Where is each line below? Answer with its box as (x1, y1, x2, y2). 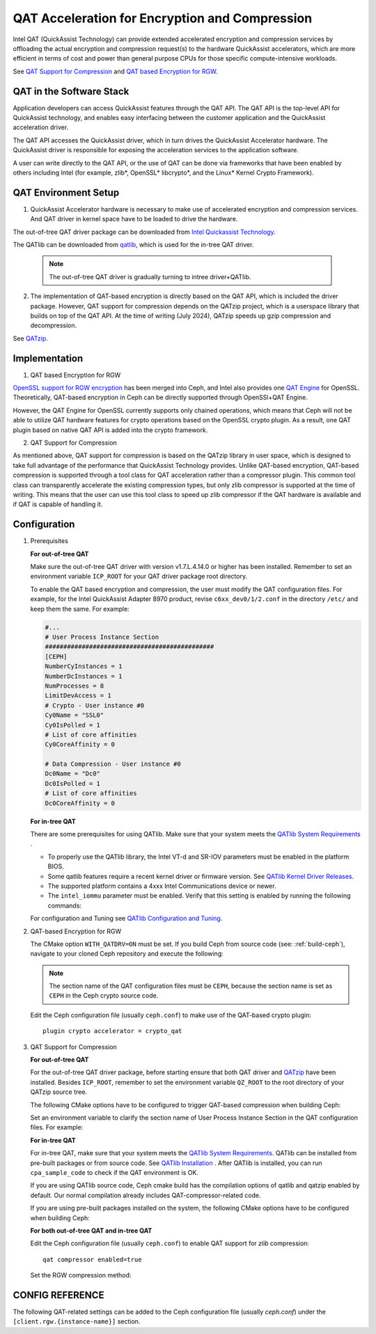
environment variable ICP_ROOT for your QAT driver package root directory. (30, 572, 247, 581)
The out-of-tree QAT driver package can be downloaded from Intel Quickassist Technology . (13, 228, 276, 236)
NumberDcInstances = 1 (45, 672, 123, 680)
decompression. (30, 321, 77, 329)
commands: (47, 901, 82, 910)
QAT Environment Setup (13, 186, 120, 198)
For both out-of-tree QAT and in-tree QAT (30, 1226, 152, 1235)
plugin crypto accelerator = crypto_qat (42, 1027, 182, 1035)
